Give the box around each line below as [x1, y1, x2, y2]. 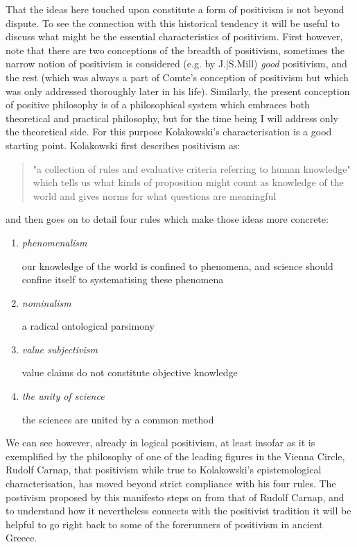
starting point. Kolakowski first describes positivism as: [6, 137, 241, 152]
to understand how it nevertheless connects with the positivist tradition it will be [6, 503, 351, 518]
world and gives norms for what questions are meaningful [33, 188, 277, 203]
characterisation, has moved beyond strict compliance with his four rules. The [6, 476, 336, 491]
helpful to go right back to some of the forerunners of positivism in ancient [6, 516, 323, 531]
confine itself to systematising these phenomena [21, 272, 224, 287]
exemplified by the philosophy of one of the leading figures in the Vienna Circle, [6, 448, 345, 463]
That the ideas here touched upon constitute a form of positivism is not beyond [6, 2, 345, 16]
